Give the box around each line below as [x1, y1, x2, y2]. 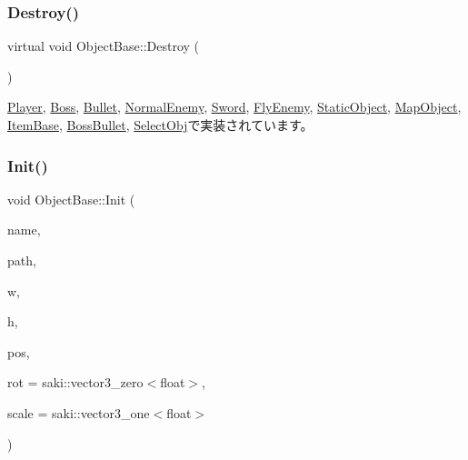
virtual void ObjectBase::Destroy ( [7, 36, 200, 55]
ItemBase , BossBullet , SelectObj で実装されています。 [7, 115, 314, 134]
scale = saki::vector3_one [7, 403, 150, 422]
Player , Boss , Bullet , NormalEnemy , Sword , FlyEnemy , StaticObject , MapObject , [7, 97, 462, 116]
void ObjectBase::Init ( [7, 189, 135, 208]
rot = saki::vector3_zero [7, 373, 144, 392]
